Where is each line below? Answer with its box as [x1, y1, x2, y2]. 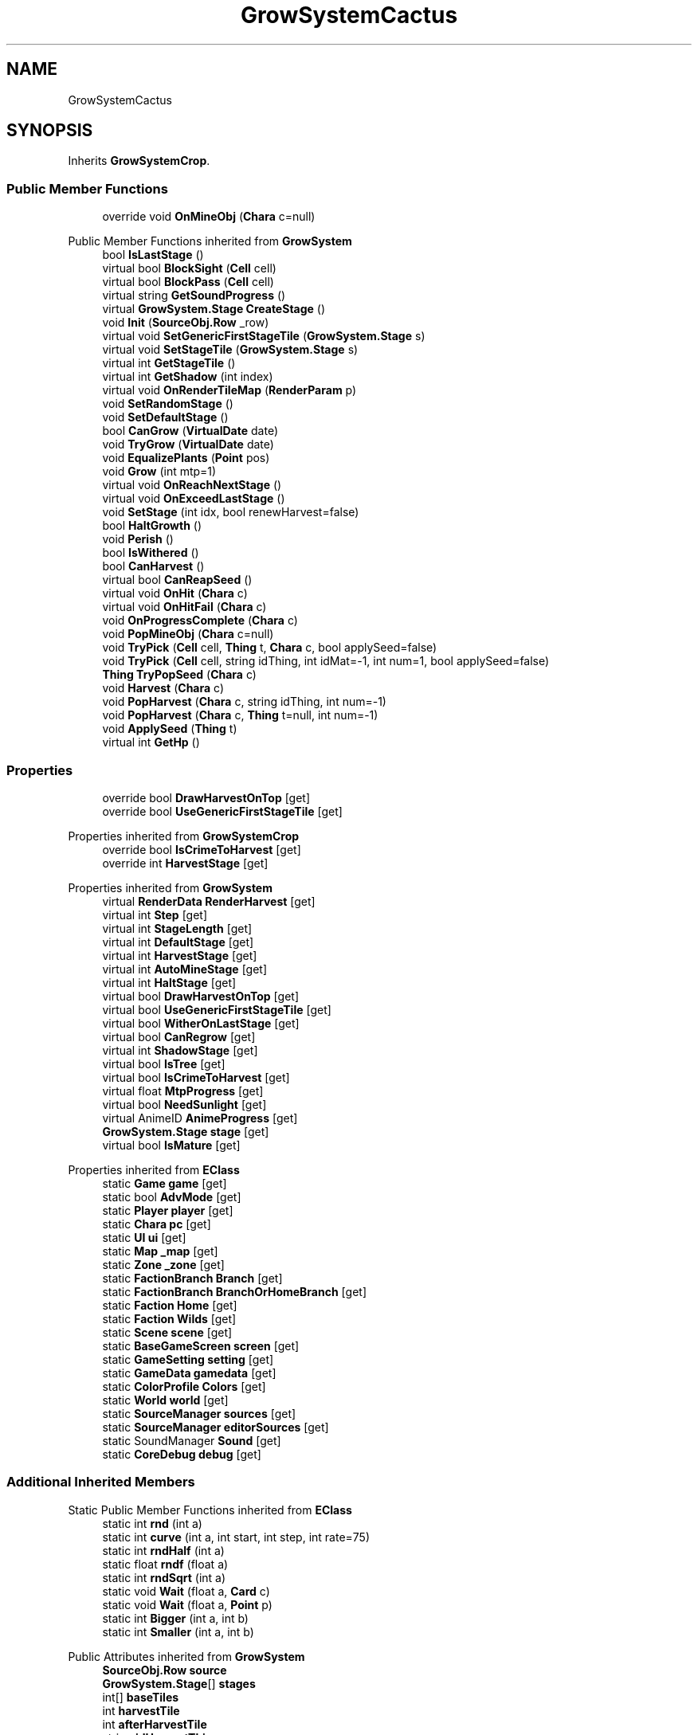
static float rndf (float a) [102, 1557, 229, 1571]
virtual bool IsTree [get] [102, 1056, 225, 1071]
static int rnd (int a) [102, 1516, 202, 1530]
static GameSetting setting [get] [102, 1352, 274, 1366]
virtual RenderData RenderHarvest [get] [102, 894, 316, 908]
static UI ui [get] [102, 1230, 186, 1244]
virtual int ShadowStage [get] [102, 1043, 258, 1057]
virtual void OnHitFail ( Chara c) [102, 600, 267, 614]
